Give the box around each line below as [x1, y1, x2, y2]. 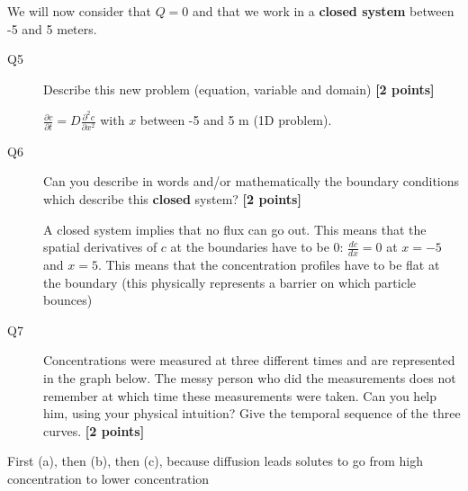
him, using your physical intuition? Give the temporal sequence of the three [43, 404, 461, 423]
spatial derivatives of [43, 237, 157, 256]
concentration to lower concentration [7, 469, 210, 487]
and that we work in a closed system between [193, 2, 454, 20]
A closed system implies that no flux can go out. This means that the [43, 219, 427, 238]
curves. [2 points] [43, 421, 145, 440]
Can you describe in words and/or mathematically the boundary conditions [43, 172, 460, 191]
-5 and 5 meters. [7, 19, 97, 38]
